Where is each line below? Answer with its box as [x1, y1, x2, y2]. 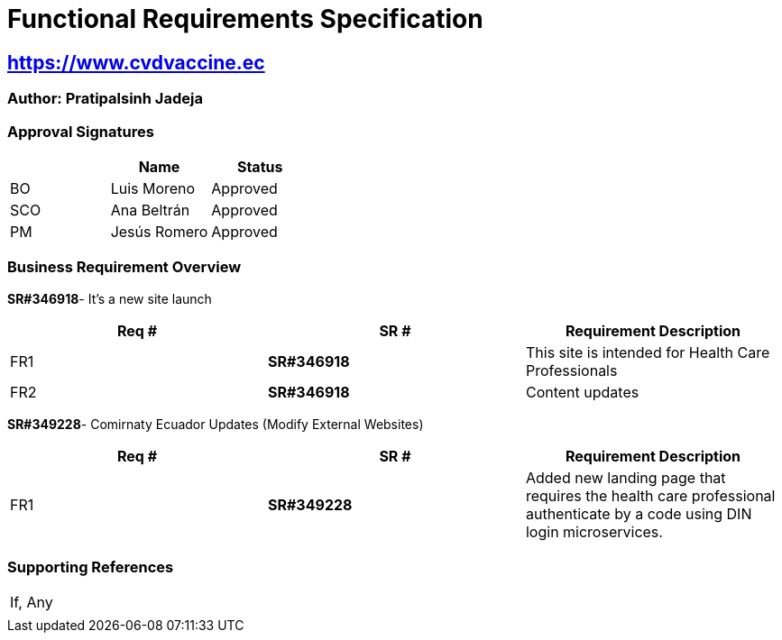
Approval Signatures [7, 122, 154, 141]
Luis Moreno [110, 178, 196, 197]
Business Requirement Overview [7, 258, 242, 277]
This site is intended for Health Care [525, 343, 770, 361]
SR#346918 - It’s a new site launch [7, 290, 212, 306]
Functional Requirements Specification [7, 4, 483, 34]
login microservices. [525, 522, 663, 541]
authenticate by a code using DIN [525, 504, 752, 523]
